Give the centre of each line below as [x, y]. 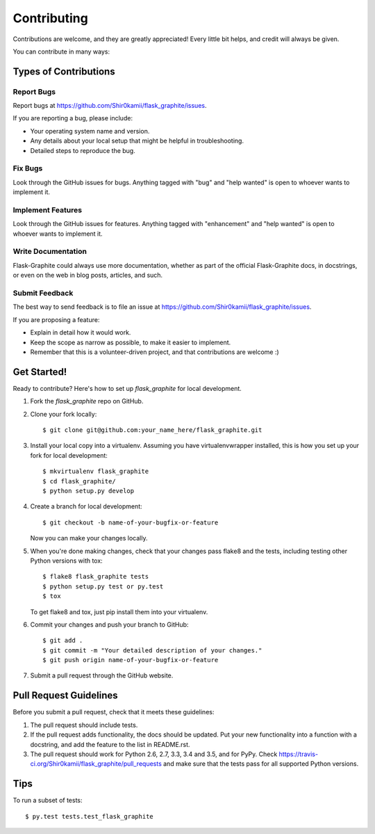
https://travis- [299, 754]
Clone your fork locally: [64, 414]
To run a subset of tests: [48, 801]
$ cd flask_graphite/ [79, 481]
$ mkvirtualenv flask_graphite [96, 472]
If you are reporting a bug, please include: [73, 118]
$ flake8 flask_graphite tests [96, 577]
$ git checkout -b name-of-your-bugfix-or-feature [131, 522]
